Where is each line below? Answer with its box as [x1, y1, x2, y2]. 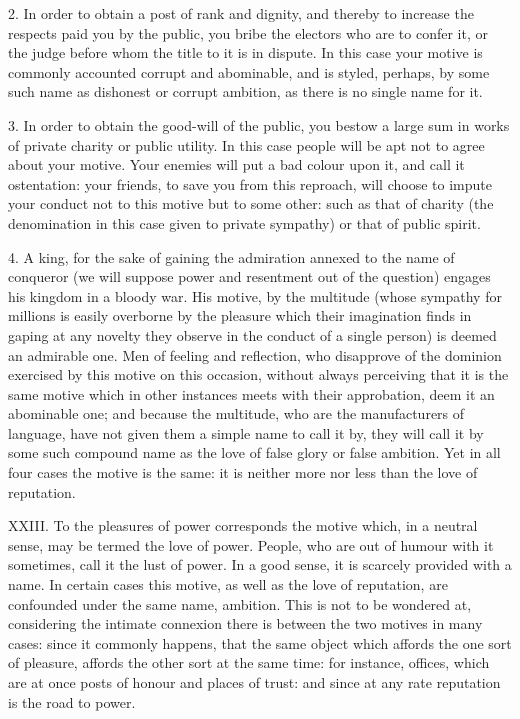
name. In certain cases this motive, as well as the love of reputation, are [8, 574, 448, 595]
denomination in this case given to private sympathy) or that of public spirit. [8, 212, 481, 233]
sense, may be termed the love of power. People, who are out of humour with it [8, 534, 494, 555]
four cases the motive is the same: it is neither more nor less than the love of [8, 462, 478, 483]
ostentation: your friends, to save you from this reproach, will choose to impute [8, 173, 492, 194]
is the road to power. [8, 691, 136, 712]
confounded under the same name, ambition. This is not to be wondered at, [8, 593, 472, 614]
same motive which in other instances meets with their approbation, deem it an [8, 383, 495, 404]
